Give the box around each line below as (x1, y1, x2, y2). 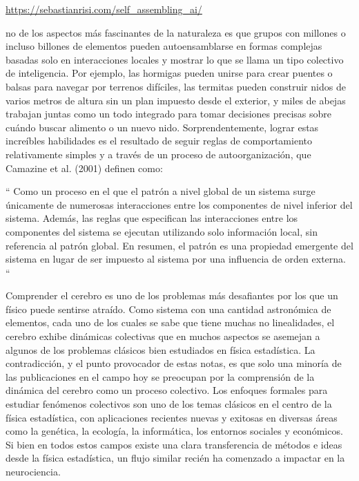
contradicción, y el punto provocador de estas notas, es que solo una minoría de (6, 356, 342, 370)
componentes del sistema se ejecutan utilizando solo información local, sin (6, 224, 318, 238)
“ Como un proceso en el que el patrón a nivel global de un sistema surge (6, 184, 316, 198)
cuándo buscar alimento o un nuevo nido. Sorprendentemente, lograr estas (6, 120, 319, 134)
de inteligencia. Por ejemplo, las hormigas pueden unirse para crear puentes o (6, 66, 333, 80)
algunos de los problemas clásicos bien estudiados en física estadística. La (6, 342, 316, 357)
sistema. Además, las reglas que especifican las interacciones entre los (6, 211, 298, 225)
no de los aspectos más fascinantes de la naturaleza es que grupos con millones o (6, 25, 346, 39)
